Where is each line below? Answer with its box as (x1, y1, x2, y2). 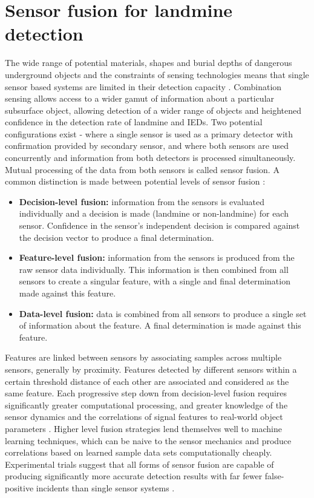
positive (5, 481, 34, 494)
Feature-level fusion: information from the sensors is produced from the (19, 251, 295, 264)
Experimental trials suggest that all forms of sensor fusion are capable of (5, 457, 274, 470)
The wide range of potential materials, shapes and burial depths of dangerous (5, 56, 292, 69)
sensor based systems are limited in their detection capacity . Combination (5, 80, 282, 93)
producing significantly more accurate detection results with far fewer (5, 470, 263, 482)
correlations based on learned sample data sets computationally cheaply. (5, 446, 272, 459)
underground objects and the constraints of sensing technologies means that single (5, 68, 309, 80)
